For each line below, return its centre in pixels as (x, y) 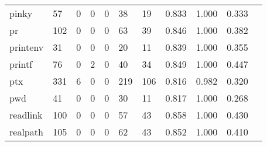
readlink (26, 115)
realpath (26, 132)
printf (21, 64)
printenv (27, 47)
